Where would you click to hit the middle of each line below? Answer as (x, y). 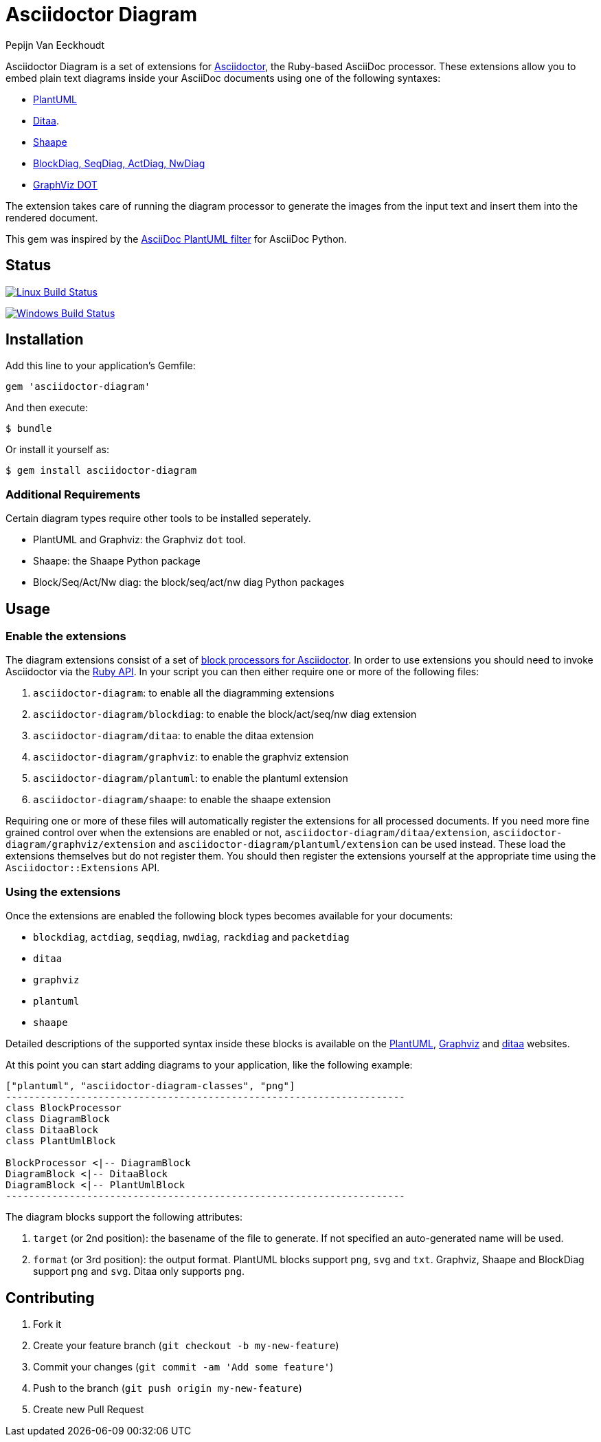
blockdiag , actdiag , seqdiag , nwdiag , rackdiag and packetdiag (191, 937)
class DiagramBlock (58, 1119)
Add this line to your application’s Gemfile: (101, 366)
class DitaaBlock (52, 1130)
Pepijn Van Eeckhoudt (55, 45)
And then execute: (47, 408)
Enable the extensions (66, 636)
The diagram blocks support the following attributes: (124, 1217)
